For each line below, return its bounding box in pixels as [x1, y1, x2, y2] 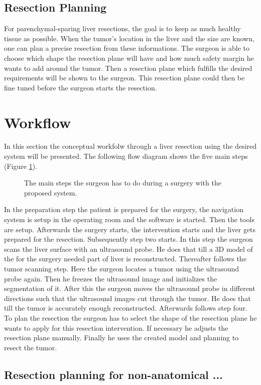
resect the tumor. [4, 342, 57, 352]
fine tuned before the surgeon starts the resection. [4, 82, 157, 92]
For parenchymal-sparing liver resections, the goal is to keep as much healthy [4, 23, 241, 34]
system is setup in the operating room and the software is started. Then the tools [4, 214, 254, 225]
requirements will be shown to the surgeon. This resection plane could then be [4, 72, 245, 83]
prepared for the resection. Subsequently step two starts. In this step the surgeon [4, 234, 253, 244]
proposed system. [24, 187, 77, 198]
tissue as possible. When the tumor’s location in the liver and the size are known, [4, 33, 254, 43]
